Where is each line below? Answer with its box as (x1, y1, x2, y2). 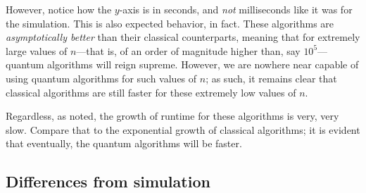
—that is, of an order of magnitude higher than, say (76, 43, 301, 58)
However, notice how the (6, 2, 112, 16)
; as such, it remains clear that (206, 70, 337, 85)
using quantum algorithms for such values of (6, 70, 197, 85)
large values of (6, 43, 68, 58)
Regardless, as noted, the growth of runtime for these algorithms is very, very (6, 108, 339, 123)
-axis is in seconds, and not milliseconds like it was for (119, 2, 353, 16)
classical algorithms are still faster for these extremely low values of (6, 85, 296, 99)
